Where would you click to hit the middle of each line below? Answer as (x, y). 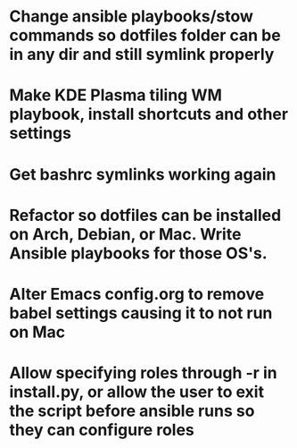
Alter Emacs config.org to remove (137, 294)
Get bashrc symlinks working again (143, 174)
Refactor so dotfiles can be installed (145, 215)
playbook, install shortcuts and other (148, 114)
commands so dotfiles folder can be (145, 35)
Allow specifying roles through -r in (144, 373)
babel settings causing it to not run (141, 313)
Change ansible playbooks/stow (132, 17)
